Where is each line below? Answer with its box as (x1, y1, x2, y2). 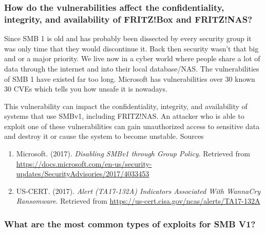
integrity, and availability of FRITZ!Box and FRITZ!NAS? (4, 12, 253, 25)
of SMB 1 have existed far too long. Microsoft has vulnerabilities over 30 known (4, 73, 255, 84)
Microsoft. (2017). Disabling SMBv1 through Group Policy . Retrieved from (16, 148, 250, 159)
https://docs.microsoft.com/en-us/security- (16, 158, 152, 169)
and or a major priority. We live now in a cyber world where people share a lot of (4, 53, 260, 64)
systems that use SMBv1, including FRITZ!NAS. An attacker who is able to (4, 111, 244, 121)
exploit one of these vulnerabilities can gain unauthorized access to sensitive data (4, 120, 260, 131)
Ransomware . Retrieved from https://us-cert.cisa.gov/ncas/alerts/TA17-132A (16, 195, 260, 206)
